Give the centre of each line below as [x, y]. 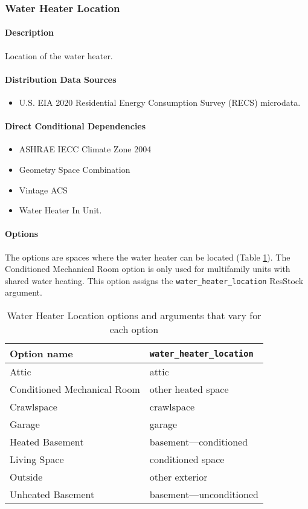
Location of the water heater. [59, 55]
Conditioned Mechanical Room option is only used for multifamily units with [148, 269]
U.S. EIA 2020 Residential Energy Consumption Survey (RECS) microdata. [160, 102]
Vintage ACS [43, 190]
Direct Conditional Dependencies [75, 126]
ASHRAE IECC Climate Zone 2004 [85, 149]
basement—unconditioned [204, 494]
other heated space [189, 389]
